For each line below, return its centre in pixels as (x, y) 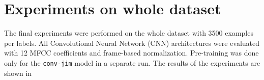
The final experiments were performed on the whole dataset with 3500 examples (129, 33)
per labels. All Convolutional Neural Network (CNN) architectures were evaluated (132, 43)
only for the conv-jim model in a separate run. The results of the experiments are (132, 62)
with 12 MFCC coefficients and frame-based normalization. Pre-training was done (131, 53)
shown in (18, 73)
